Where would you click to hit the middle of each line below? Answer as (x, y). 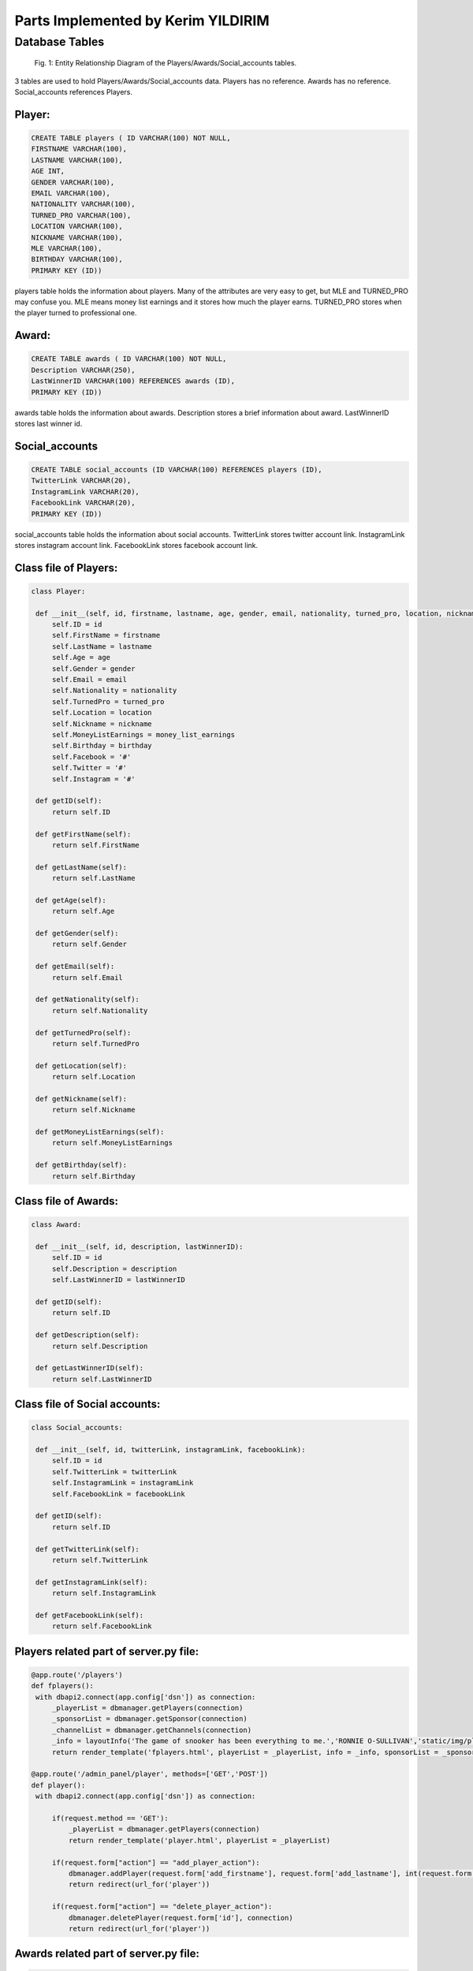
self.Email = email (89, 680)
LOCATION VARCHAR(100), (77, 226)
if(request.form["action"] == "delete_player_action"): (162, 1907)
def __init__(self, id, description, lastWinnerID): (140, 1247)
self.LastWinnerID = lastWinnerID (118, 1280)
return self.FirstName (95, 845)
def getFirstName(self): (84, 834)
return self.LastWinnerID (102, 1379)
